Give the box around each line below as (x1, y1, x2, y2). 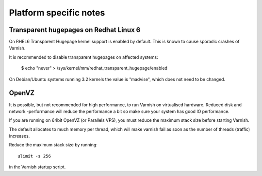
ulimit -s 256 (17, 153, 51, 159)
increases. (9, 133, 30, 139)
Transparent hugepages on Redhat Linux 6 (9, 26, 141, 34)
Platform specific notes (9, 7, 105, 18)
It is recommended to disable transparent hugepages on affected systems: (9, 54, 159, 60)
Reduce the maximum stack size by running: (9, 142, 98, 148)
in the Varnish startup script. (9, 164, 66, 170)
